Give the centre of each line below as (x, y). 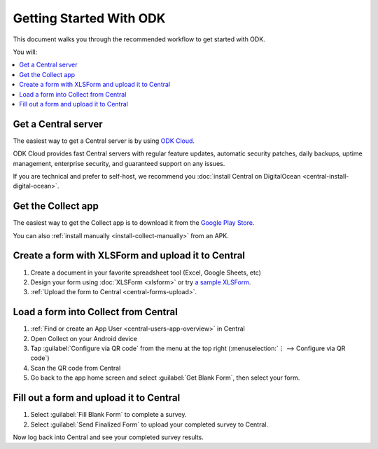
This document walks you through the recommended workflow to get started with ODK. (139, 39)
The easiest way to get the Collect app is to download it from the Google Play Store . (134, 223)
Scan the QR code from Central (76, 368)
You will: (25, 52)
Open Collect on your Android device (84, 338)
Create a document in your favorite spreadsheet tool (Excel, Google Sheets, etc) (146, 272)
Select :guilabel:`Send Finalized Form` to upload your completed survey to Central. (149, 424)
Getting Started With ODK (89, 18)
